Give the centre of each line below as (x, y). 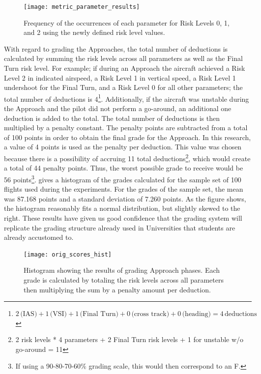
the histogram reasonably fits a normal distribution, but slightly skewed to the (122, 208)
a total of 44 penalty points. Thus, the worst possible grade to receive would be (124, 168)
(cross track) (150, 314)
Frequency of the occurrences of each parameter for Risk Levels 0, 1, (127, 22)
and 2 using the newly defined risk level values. (94, 32)
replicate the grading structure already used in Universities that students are (120, 227)
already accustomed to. (39, 237)
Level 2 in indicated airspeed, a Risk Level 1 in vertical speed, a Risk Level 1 (120, 77)
